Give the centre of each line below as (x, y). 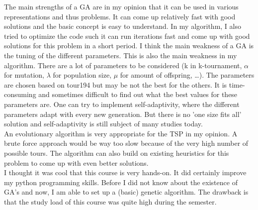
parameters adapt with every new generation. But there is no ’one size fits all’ (123, 114)
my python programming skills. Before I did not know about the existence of (121, 182)
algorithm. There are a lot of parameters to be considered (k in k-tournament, (123, 65)
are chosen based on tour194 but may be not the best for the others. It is (116, 84)
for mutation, (24, 75)
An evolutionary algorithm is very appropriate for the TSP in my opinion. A (121, 133)
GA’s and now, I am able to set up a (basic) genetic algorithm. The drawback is (126, 192)
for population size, (82, 75)
